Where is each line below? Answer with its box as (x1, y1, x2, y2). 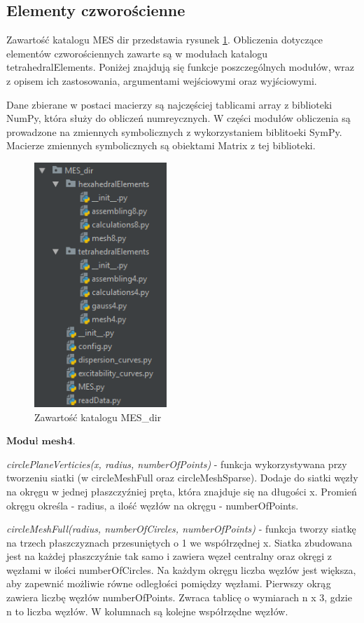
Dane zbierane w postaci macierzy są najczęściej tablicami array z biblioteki (6, 97, 332, 111)
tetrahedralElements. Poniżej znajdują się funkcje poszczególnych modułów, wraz (6, 60, 354, 74)
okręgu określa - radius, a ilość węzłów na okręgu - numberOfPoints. (6, 498, 299, 512)
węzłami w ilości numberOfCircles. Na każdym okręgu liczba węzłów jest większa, (6, 562, 356, 577)
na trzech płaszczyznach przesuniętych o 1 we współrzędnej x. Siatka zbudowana (6, 535, 352, 549)
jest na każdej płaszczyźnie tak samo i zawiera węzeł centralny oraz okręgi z (6, 549, 332, 563)
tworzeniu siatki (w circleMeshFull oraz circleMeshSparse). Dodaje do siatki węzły (6, 470, 358, 485)
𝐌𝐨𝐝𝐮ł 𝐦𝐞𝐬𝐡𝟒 (6, 437, 73, 447)
